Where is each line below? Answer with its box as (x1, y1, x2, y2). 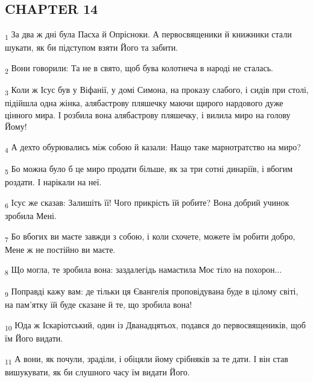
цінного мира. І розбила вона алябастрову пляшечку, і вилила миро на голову (5, 108, 291, 121)
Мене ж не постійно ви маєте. (5, 243, 116, 255)
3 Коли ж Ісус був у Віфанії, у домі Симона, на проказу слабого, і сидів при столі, (5, 83, 309, 97)
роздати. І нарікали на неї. (5, 176, 102, 188)
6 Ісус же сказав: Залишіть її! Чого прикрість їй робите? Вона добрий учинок (5, 196, 289, 210)
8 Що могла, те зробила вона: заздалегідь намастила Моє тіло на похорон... (5, 263, 282, 278)
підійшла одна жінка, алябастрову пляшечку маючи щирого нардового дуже (5, 97, 283, 109)
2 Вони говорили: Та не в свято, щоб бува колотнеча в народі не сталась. (5, 61, 273, 75)
